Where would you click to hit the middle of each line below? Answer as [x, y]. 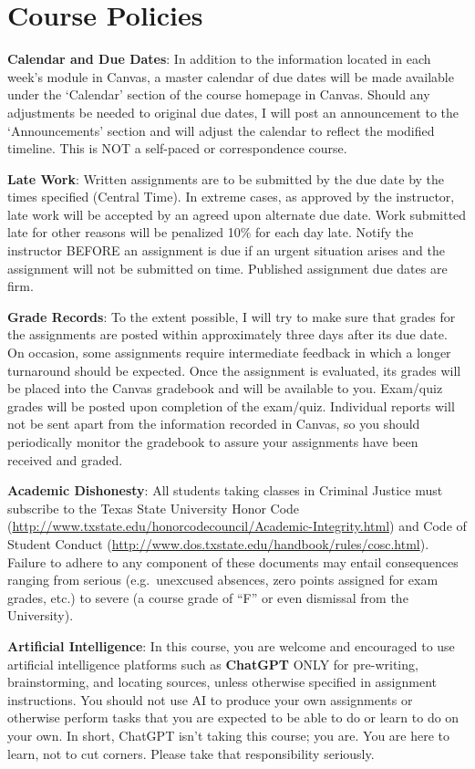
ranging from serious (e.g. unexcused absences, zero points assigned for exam [223, 580]
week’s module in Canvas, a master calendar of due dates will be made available [231, 76]
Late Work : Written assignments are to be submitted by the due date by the [226, 178]
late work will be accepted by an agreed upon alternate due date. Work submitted [237, 214]
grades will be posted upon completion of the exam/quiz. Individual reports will [231, 405]
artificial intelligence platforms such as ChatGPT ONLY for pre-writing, [213, 664]
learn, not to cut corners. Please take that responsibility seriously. [191, 753]
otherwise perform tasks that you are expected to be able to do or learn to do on [233, 717]
